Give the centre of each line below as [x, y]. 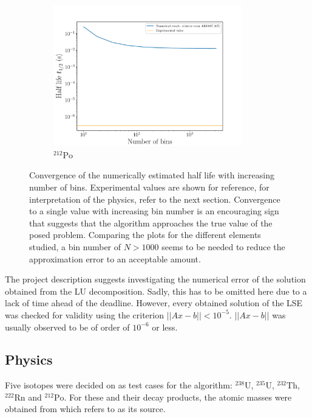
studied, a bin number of [75, 246]
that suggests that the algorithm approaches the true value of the [151, 223]
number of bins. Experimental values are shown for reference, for [149, 187]
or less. [165, 327]
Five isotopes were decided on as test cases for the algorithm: [119, 385]
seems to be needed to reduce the [223, 246]
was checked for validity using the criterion [84, 314]
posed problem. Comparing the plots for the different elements [145, 235]
